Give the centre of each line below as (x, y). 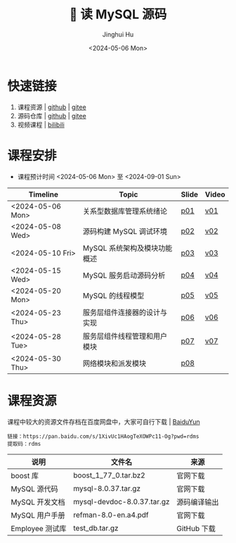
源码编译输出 (198, 502)
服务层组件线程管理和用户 (125, 336)
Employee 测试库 (39, 528)
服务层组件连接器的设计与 (125, 312)
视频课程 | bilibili (41, 125)
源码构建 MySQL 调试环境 (125, 231)
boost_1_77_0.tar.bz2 (109, 475)
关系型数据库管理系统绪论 (125, 211)
